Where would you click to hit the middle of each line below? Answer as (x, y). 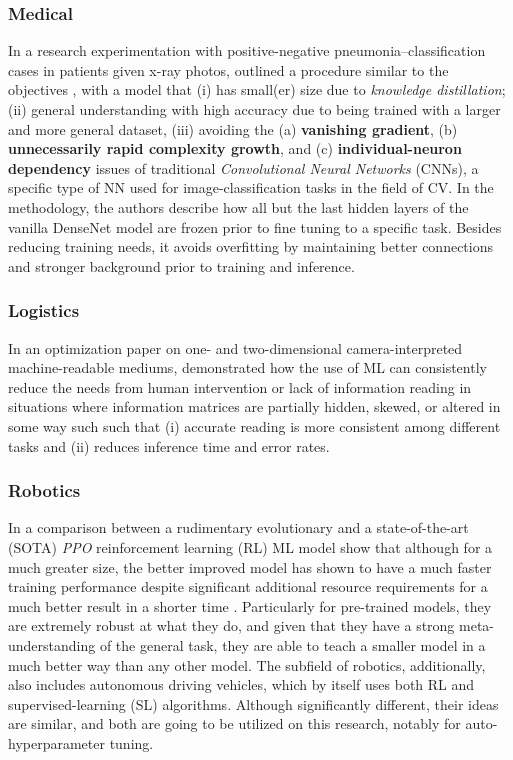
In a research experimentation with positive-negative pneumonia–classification (247, 50)
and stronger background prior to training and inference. (181, 265)
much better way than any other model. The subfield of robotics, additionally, (247, 664)
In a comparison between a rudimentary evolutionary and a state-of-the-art (238, 527)
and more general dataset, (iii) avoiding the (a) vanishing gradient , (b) (233, 128)
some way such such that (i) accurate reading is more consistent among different (254, 425)
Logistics (44, 310)
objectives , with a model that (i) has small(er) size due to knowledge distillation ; (257, 89)
